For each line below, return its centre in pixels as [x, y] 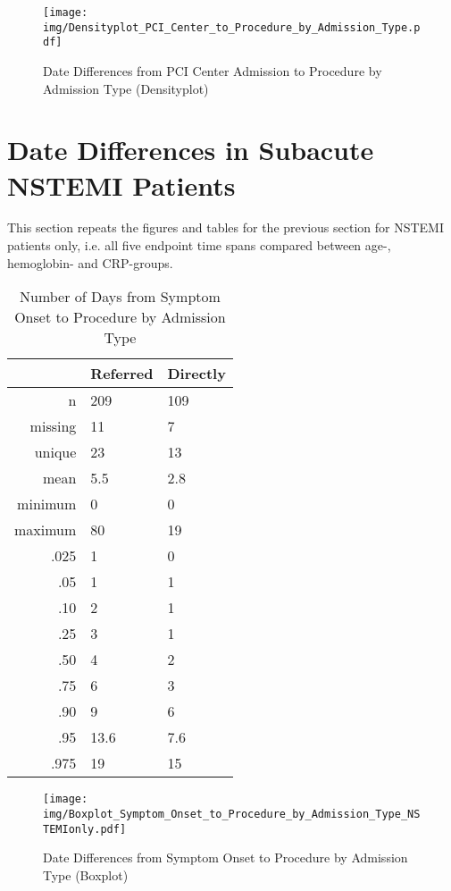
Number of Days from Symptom [120, 297]
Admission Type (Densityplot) [126, 88]
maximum [46, 530]
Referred [122, 374]
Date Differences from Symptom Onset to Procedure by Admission [225, 857]
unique [55, 452]
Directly [196, 374]
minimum [47, 504]
